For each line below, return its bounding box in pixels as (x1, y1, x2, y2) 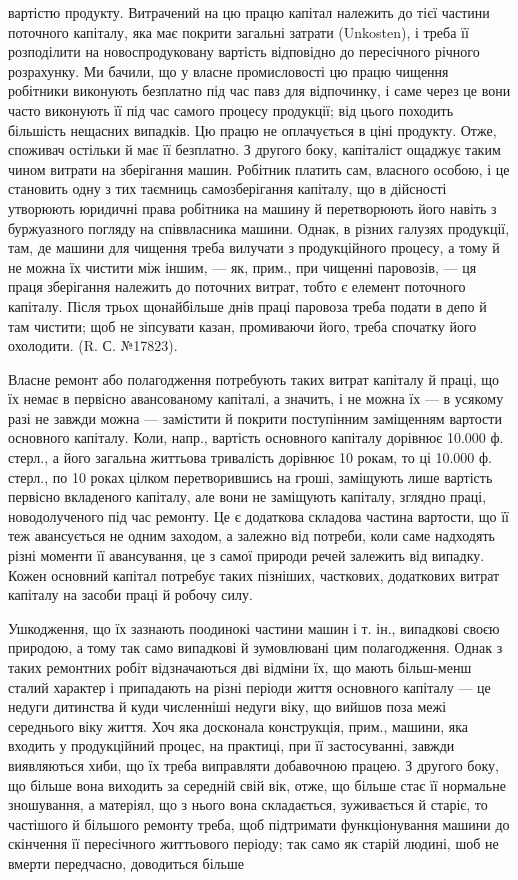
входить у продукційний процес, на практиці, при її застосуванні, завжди (8, 735, 455, 756)
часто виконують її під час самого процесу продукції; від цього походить (8, 99, 454, 120)
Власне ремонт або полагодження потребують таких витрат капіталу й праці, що (8, 368, 500, 389)
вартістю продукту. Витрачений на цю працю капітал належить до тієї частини (8, 2, 490, 22)
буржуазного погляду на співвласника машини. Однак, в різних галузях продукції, (8, 217, 510, 238)
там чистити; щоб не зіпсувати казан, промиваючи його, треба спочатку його (8, 315, 477, 336)
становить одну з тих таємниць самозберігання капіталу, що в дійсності (8, 178, 447, 199)
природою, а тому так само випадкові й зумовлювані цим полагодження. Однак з (8, 637, 503, 658)
